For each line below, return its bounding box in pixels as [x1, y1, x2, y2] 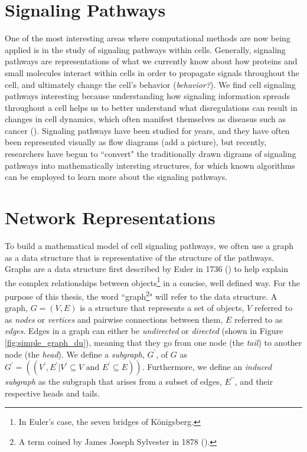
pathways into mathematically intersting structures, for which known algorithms [5, 159, 295, 171]
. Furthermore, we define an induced [142, 361, 272, 373]
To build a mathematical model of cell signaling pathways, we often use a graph [5, 239, 294, 251]
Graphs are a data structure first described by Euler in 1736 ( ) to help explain [5, 263, 289, 275]
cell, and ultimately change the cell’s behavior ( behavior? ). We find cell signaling [5, 78, 296, 90]
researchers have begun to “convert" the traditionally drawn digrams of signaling [5, 148, 296, 160]
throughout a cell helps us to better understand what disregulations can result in [5, 101, 298, 113]
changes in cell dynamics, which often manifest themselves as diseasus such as [5, 113, 286, 125]
